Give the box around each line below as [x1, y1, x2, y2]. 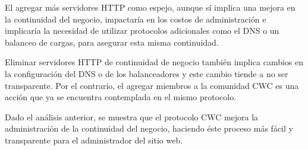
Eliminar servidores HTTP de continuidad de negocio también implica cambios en [5, 56, 304, 68]
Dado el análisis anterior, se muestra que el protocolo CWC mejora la [5, 110, 259, 123]
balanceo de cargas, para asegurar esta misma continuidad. [5, 36, 219, 48]
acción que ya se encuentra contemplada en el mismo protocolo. [5, 91, 237, 103]
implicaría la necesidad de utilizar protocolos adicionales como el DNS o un [5, 24, 279, 37]
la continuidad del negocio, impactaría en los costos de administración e [5, 12, 266, 25]
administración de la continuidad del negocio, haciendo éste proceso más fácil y [5, 122, 293, 135]
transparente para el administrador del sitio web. [5, 133, 183, 146]
